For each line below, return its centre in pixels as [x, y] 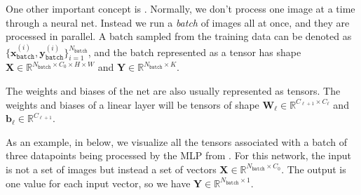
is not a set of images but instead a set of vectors [111, 169]
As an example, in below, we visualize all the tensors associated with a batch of [176, 141]
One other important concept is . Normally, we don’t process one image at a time [180, 8]
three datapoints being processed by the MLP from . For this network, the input [179, 155]
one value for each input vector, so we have [98, 183]
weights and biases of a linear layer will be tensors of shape [132, 104]
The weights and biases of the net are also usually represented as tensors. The [173, 90]
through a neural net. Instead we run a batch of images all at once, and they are [178, 22]
